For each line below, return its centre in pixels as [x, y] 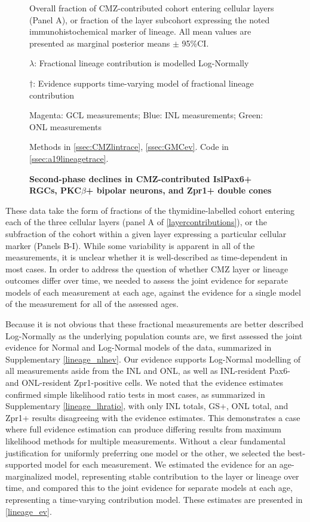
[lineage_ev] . [29, 511]
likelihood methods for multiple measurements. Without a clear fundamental [145, 441]
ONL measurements [65, 126]
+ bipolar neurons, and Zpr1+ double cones [179, 190]
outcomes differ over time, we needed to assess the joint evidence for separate [147, 280]
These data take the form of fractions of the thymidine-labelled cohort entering [150, 210]
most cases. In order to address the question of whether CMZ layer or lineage [147, 268]
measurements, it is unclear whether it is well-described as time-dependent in [147, 257]
